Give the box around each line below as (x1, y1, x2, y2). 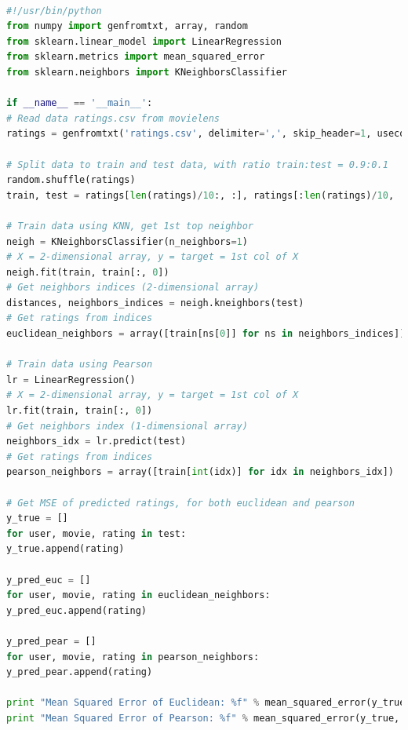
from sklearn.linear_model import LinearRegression (6, 35, 282, 47)
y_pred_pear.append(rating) (6, 666, 153, 678)
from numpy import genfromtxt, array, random (6, 20, 248, 32)
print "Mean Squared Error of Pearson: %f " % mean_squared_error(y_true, (6, 712, 400, 724)
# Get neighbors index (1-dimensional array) (6, 420, 248, 432)
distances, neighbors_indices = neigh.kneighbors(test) (6, 297, 304, 308)
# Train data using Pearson (6, 359, 153, 370)
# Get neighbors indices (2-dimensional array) (6, 282, 260, 294)
